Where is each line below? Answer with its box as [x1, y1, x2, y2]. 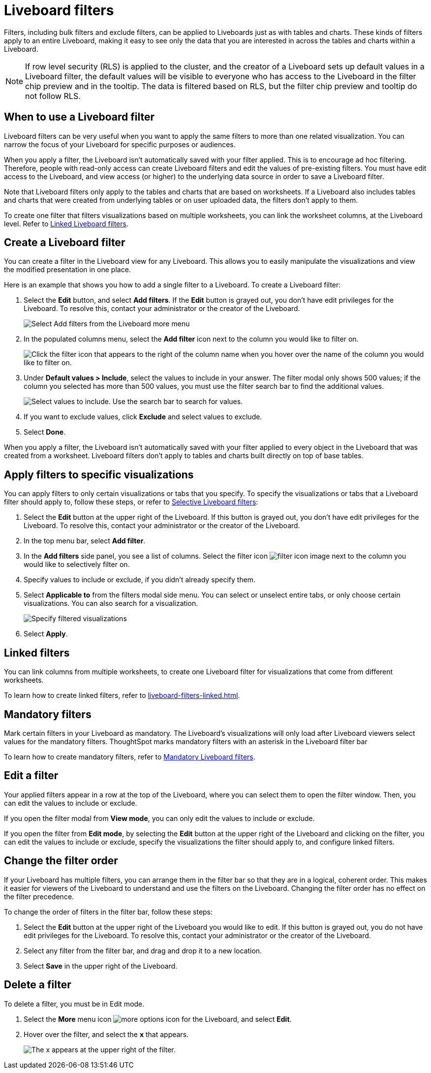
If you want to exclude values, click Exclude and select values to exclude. [24, 412, 262, 421]
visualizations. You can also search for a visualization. [24, 599, 198, 608]
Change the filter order [4, 854, 118, 867]
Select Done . [24, 428, 66, 437]
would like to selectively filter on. [24, 560, 130, 569]
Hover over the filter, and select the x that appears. [24, 1030, 189, 1039]
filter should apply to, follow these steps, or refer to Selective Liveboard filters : [4, 498, 258, 506]
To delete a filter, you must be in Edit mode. [4, 999, 145, 1008]
